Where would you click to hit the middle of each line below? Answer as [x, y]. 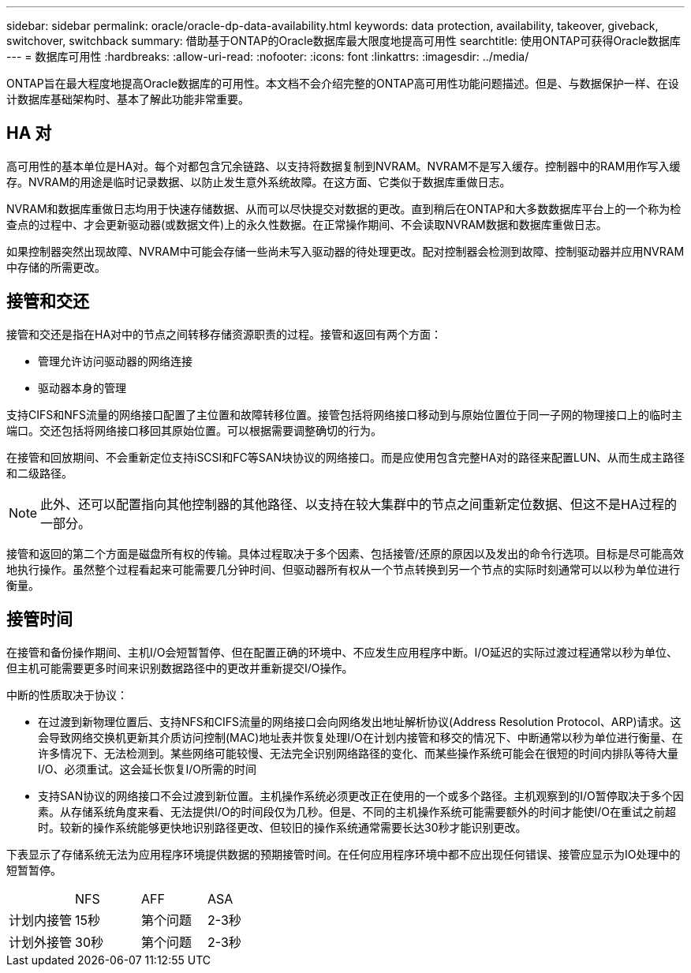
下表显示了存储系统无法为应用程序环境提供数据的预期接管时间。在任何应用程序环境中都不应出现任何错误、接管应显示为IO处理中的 [344, 854]
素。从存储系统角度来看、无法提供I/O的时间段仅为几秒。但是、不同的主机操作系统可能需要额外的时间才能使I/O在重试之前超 [357, 811]
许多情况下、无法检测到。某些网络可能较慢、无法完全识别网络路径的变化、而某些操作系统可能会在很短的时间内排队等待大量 [358, 753]
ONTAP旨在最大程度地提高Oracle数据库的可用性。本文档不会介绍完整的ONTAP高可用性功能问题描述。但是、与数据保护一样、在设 [343, 83]
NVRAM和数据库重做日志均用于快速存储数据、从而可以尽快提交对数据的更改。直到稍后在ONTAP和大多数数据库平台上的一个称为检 [344, 208]
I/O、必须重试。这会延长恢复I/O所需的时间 [148, 769]
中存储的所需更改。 [56, 267]
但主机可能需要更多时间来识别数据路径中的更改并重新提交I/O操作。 [180, 668]
